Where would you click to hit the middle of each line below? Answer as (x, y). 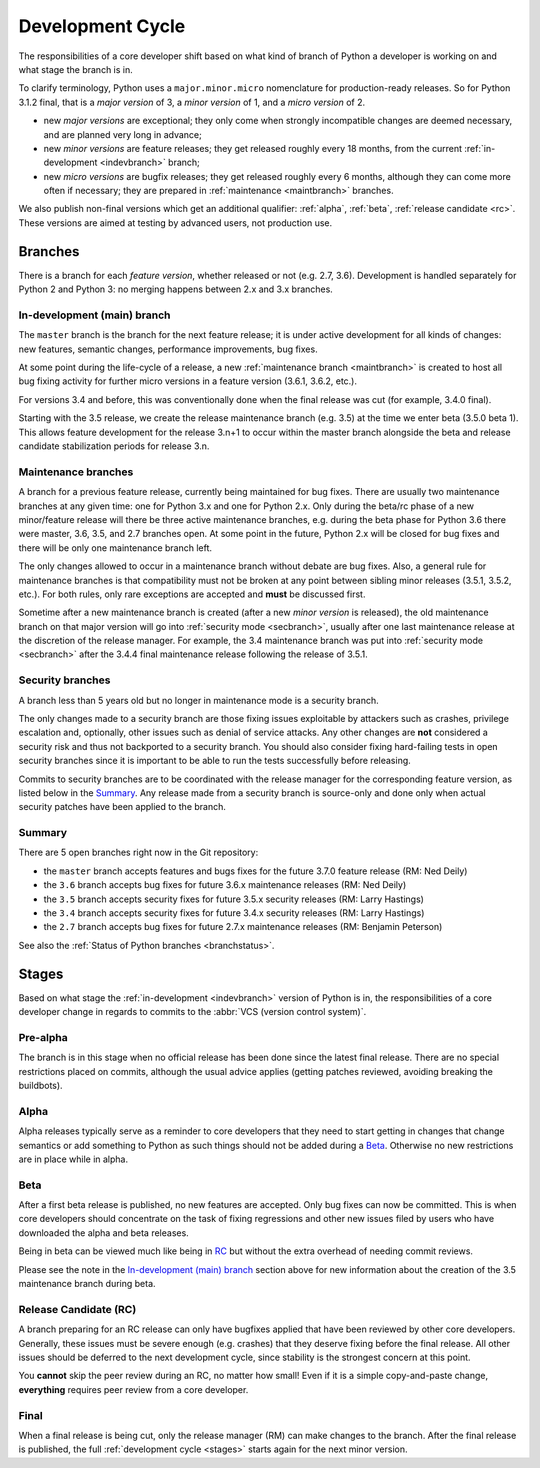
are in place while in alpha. (73, 1159)
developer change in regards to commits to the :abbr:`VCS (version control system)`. (192, 1012)
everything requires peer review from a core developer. (133, 1389)
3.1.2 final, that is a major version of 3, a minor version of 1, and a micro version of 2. (192, 102)
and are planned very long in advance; (122, 134)
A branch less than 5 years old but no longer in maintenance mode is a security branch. (198, 700)
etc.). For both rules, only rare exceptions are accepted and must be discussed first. (192, 594)
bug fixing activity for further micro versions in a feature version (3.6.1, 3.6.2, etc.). (187, 381)
